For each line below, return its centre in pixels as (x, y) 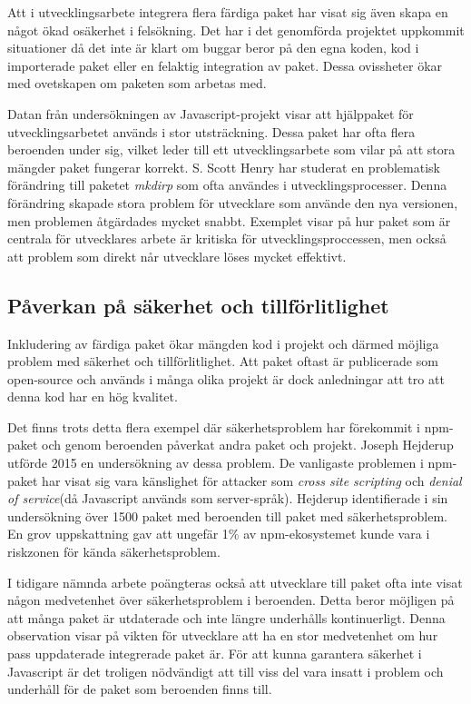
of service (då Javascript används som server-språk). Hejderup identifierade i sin (228, 498)
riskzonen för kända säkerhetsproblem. (114, 552)
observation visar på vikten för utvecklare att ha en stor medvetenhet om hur (223, 635)
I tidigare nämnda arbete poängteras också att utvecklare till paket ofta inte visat (235, 582)
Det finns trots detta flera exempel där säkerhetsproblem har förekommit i (214, 426)
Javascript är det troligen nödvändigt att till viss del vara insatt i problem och (226, 671)
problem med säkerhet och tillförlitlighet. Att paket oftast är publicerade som (223, 361)
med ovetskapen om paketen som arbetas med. (137, 83)
